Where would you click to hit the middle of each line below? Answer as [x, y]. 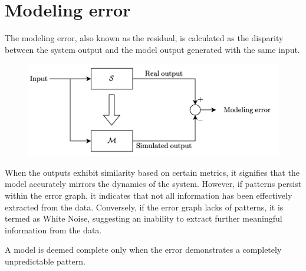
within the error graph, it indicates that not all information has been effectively [149, 195]
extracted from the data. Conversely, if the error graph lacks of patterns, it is [144, 207]
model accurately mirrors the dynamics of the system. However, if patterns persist [153, 184]
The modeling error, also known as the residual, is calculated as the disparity [144, 38]
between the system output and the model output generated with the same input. [152, 49]
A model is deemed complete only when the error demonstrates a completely [143, 250]
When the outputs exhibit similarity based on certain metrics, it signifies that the [152, 172]
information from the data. [53, 230]
